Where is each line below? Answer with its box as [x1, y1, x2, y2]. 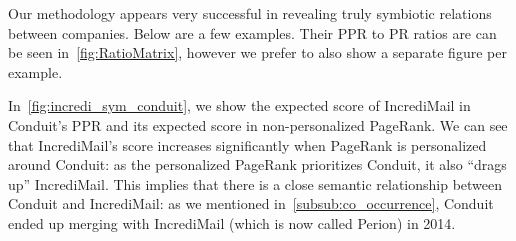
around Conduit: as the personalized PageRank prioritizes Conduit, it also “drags [8, 154, 507, 175]
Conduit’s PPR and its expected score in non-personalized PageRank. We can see [8, 114, 508, 135]
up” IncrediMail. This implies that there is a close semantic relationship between [8, 173, 503, 194]
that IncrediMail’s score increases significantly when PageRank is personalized [8, 134, 487, 155]
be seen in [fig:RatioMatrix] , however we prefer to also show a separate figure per [8, 42, 507, 63]
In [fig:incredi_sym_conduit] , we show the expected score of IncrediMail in [8, 95, 471, 116]
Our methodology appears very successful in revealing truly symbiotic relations [8, 3, 492, 23]
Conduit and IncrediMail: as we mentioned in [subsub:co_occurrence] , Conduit [8, 193, 494, 214]
